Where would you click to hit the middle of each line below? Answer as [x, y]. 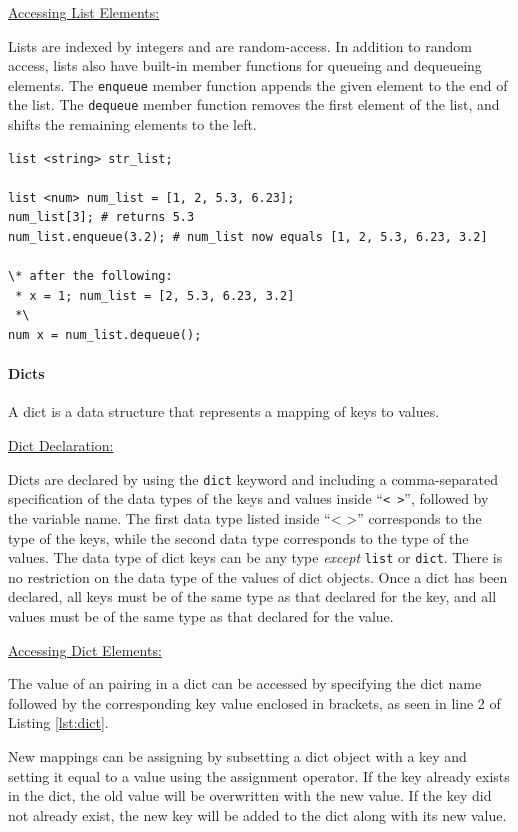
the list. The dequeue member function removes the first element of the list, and [254, 104]
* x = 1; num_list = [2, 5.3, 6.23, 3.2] [155, 295]
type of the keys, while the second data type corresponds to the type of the [238, 537]
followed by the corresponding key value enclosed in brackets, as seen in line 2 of [254, 702]
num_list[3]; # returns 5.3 [101, 217]
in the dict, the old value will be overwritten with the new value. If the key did [250, 795]
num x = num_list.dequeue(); [105, 335]
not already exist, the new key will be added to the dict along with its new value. [257, 814]
